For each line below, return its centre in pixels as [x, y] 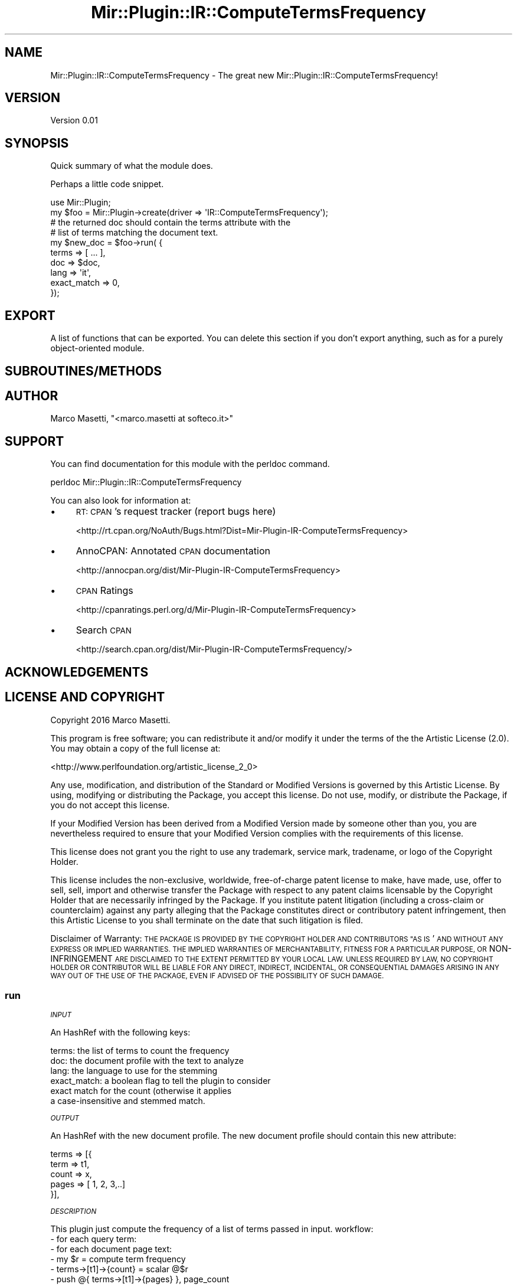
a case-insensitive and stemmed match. [128, 1101]
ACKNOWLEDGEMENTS [77, 672]
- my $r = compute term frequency [118, 1259]
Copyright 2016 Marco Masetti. [110, 720]
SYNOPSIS [37, 143]
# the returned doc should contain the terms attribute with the [171, 223]
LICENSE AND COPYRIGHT [85, 697]
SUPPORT [35, 441]
